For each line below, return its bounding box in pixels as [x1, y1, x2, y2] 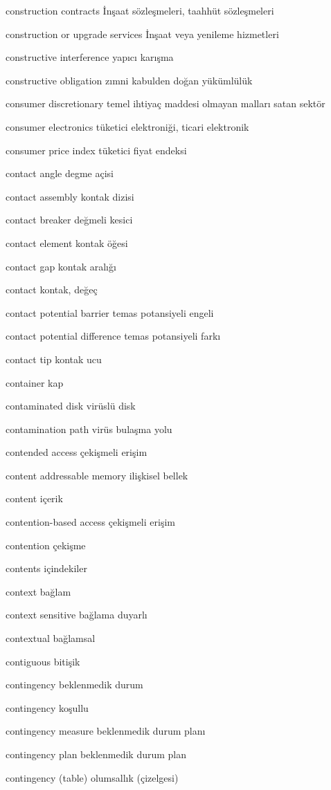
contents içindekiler [6, 561, 87, 576]
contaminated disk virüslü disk [6, 398, 136, 413]
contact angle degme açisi [6, 166, 114, 181]
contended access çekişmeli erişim [6, 445, 147, 459]
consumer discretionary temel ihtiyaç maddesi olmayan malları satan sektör [6, 96, 325, 111]
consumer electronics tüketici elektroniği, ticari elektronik [6, 119, 249, 134]
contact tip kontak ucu [6, 351, 102, 366]
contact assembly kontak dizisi [6, 189, 134, 203]
